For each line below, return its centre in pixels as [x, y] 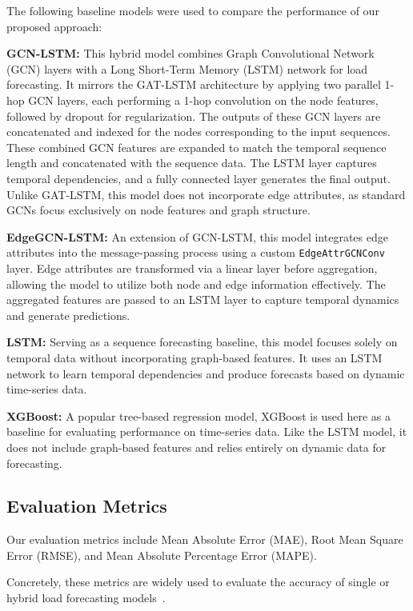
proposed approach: [54, 26]
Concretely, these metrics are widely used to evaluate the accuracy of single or [198, 582]
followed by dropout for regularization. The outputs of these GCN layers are [194, 116]
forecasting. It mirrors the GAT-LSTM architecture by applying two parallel [194, 84]
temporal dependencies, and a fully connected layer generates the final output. [198, 178]
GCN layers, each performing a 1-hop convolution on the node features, [203, 100]
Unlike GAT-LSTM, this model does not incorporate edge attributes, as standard [206, 194]
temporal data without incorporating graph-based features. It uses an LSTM [194, 357]
